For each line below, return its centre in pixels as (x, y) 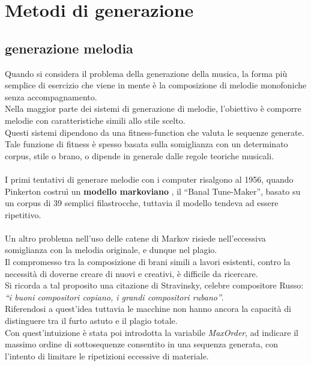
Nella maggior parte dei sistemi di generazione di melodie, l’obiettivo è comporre (153, 108)
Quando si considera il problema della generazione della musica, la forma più (146, 73)
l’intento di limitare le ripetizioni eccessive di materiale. (107, 355)
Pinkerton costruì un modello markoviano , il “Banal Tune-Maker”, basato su (153, 191)
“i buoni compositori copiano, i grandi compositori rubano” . (114, 297)
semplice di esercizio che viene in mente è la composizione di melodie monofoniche (156, 85)
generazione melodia (69, 48)
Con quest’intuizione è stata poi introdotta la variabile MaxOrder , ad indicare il (152, 332)
